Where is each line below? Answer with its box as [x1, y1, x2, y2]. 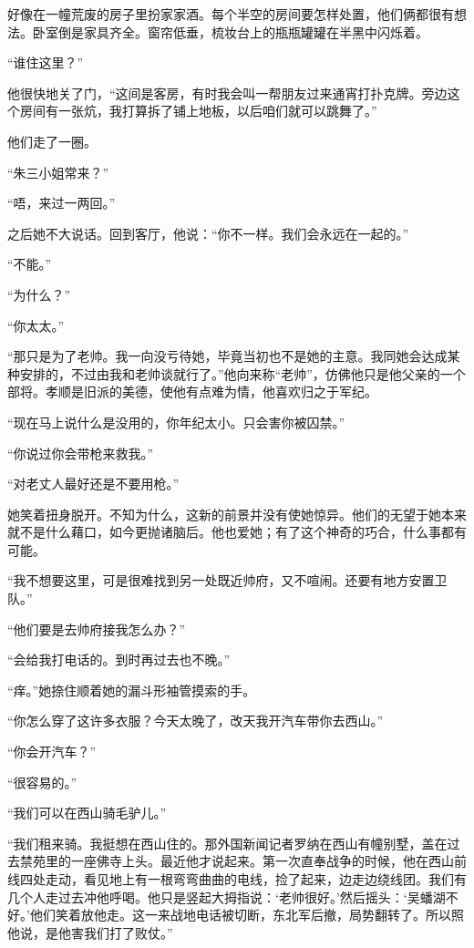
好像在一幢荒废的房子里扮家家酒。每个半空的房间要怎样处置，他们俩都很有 [7, 5, 454, 23]
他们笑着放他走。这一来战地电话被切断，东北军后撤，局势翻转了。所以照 [29, 905, 464, 924]
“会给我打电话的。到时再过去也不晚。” [7, 650, 231, 669]
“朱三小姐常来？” [7, 162, 109, 181]
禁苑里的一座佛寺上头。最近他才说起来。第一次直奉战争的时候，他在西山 [19, 851, 454, 871]
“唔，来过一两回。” [7, 193, 116, 212]
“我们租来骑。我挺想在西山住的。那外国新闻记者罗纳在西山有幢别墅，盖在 [7, 833, 448, 852]
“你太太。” [7, 315, 65, 335]
